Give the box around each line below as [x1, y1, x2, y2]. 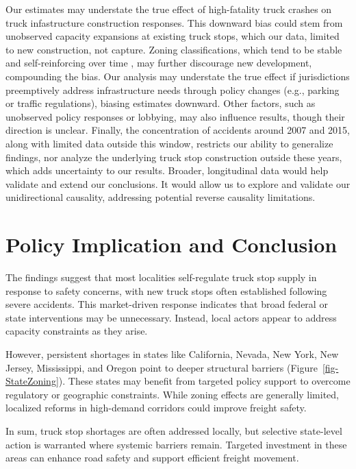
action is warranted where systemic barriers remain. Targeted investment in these [5, 437, 347, 451]
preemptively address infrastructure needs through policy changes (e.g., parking [5, 82, 340, 97]
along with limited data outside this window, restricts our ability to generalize [5, 136, 333, 150]
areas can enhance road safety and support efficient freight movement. [5, 450, 299, 465]
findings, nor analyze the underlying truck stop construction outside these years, [5, 149, 342, 164]
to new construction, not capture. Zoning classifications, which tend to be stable [5, 42, 342, 56]
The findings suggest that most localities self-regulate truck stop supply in [5, 270, 317, 285]
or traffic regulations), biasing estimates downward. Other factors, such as [5, 96, 316, 110]
